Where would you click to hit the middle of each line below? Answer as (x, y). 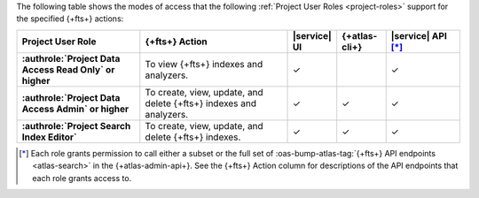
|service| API (419, 35)
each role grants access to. (82, 178)
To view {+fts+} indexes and (204, 64)
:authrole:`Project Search (76, 126)
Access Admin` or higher (75, 109)
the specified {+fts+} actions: (70, 19)
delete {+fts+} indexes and (201, 103)
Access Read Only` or (68, 69)
